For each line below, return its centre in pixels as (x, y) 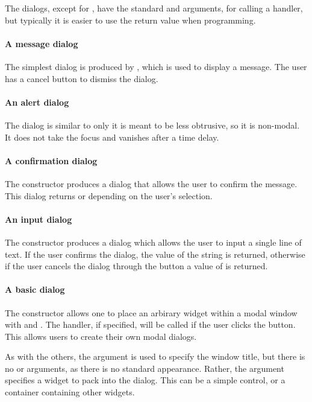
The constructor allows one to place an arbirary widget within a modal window (151, 312)
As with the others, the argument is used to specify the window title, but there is (155, 356)
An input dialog (39, 219)
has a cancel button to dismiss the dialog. (82, 78)
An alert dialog (37, 102)
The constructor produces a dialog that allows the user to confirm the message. (151, 183)
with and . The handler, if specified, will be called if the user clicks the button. (150, 324)
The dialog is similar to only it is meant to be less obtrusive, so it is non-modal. (152, 125)
